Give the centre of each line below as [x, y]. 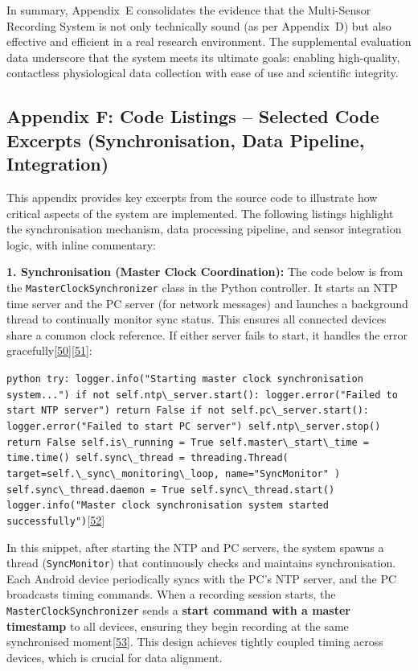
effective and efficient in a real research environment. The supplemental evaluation [209, 41]
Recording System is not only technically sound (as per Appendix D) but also [199, 25]
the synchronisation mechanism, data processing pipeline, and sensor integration [204, 229]
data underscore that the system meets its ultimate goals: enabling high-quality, [203, 57]
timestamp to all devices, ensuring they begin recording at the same [178, 626]
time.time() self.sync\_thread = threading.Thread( [148, 458]
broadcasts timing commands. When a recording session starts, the [171, 594]
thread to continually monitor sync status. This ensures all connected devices [197, 319]
